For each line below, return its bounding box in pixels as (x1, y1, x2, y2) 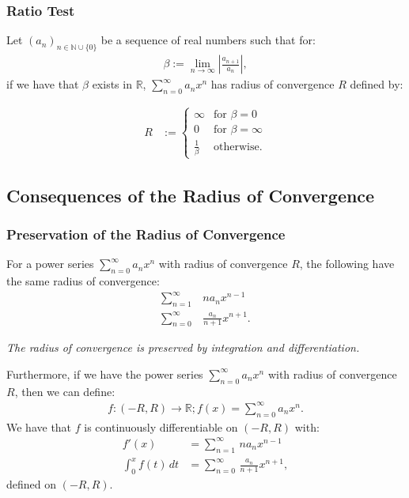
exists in (92, 76, 132, 92)
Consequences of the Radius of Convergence (6, 183, 375, 207)
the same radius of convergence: (6, 273, 160, 289)
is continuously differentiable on (84, 418, 238, 435)
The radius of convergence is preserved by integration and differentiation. (6, 339, 360, 356)
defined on (6, 475, 57, 492)
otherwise (214, 141, 259, 153)
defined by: (350, 76, 403, 92)
